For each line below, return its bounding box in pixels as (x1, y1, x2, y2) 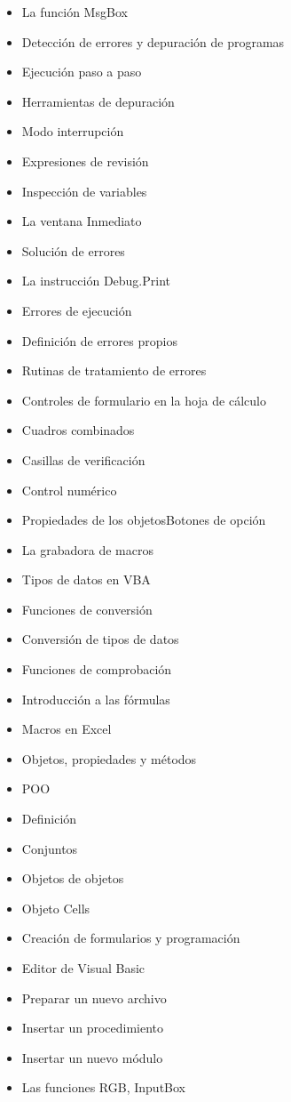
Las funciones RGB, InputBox (21, 1078, 185, 1097)
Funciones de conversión (21, 599, 153, 618)
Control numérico (21, 480, 117, 499)
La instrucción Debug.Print (21, 271, 171, 290)
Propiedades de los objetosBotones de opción (21, 511, 266, 529)
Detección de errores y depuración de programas (21, 32, 285, 51)
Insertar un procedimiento (21, 1018, 164, 1037)
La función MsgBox (21, 3, 128, 20)
